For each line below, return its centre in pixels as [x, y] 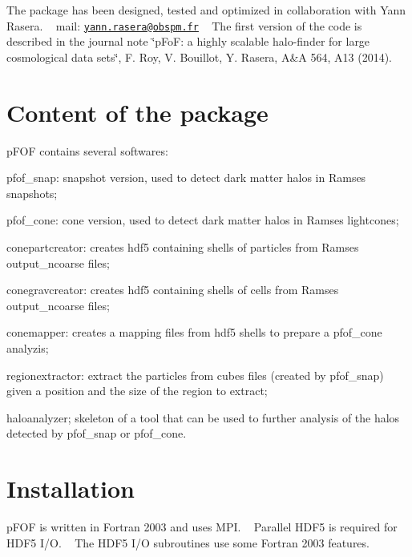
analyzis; [28, 347]
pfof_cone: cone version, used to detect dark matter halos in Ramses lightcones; [203, 220]
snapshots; [32, 193]
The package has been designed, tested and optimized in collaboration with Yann [206, 10]
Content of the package [137, 112]
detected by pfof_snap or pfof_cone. [97, 433]
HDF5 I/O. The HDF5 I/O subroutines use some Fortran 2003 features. [188, 542]
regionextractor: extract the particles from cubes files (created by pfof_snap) [195, 375]
